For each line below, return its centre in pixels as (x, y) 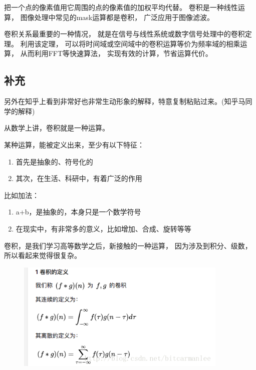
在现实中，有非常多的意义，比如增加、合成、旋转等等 (103, 228)
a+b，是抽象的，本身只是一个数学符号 (78, 212)
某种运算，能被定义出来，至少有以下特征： (74, 144)
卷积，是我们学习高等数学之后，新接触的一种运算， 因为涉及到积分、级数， (128, 245)
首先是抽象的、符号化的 (54, 161)
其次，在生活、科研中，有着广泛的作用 (79, 178)
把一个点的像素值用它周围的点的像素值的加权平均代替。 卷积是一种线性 (121, 7)
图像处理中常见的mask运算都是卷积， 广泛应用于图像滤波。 (117, 17)
